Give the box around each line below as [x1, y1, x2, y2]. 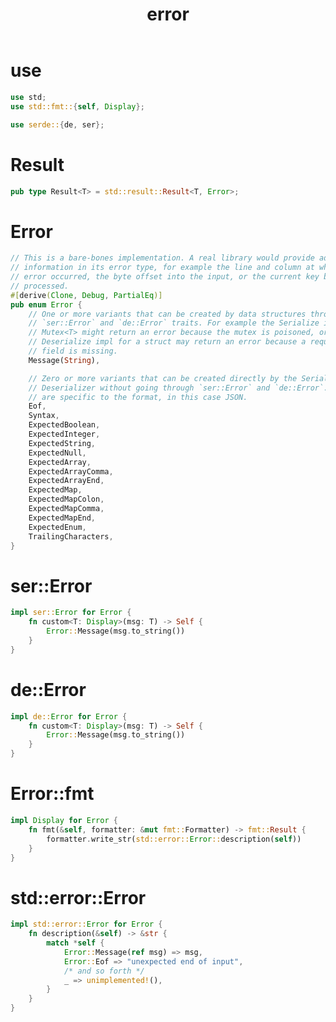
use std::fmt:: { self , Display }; [10, 101, 145, 112]
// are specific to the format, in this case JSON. [28, 392, 248, 402]
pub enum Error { [10, 299, 83, 310]
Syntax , [28, 411, 60, 421]
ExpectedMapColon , [28, 494, 105, 505]
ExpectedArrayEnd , [28, 476, 105, 486]
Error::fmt [10, 783, 95, 805]
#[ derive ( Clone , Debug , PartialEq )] [10, 290, 163, 300]
